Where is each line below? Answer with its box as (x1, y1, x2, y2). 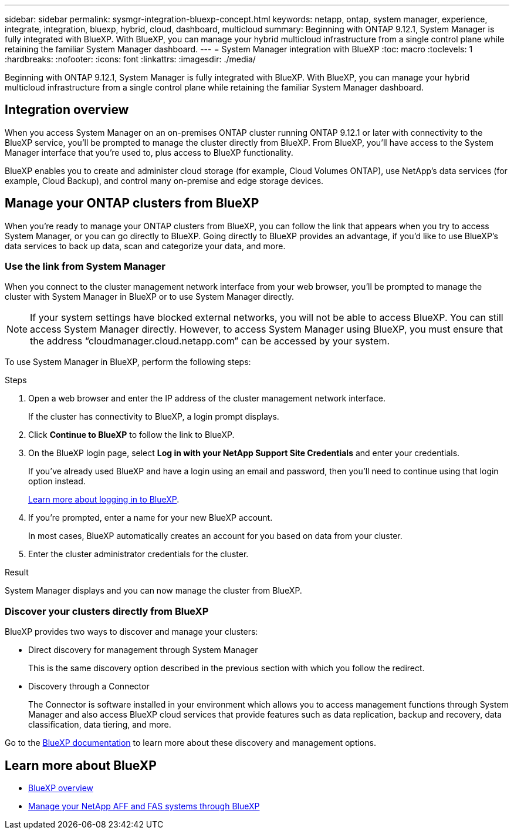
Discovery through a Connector (28, 681, 150, 692)
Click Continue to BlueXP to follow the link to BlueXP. (28, 430, 235, 440)
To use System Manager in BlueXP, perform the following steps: (5, 357, 251, 367)
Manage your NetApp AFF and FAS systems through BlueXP (28, 801, 260, 812)
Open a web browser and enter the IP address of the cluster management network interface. (28, 393, 386, 404)
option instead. (28, 476, 86, 487)
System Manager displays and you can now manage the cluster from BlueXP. (5, 585, 302, 596)
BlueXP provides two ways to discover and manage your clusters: (5, 627, 258, 637)
